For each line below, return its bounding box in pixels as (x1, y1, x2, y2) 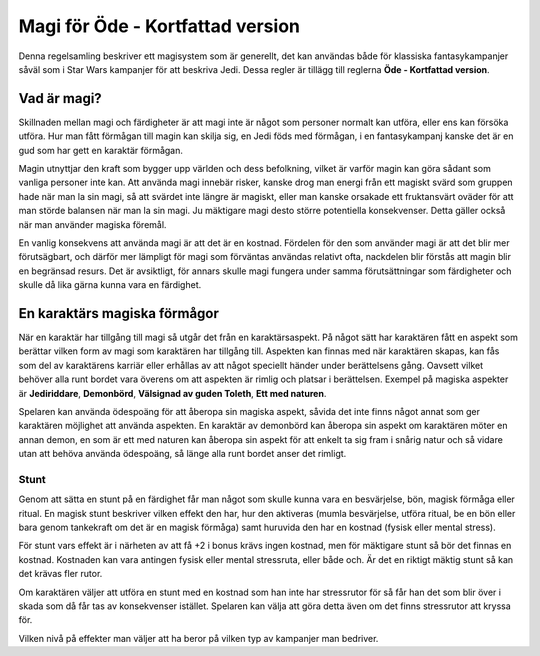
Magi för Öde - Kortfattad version (18, 15, 300, 37)
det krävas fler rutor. (18, 568, 103, 580)
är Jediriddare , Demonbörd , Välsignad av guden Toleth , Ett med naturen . (18, 387, 327, 399)
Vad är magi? (18, 90, 102, 107)
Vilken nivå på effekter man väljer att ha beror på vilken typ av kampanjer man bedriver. (18, 632, 379, 644)
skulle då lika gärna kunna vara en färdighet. (18, 279, 202, 291)
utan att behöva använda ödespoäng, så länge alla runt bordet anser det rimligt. (18, 448, 347, 460)
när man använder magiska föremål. (18, 218, 167, 230)
